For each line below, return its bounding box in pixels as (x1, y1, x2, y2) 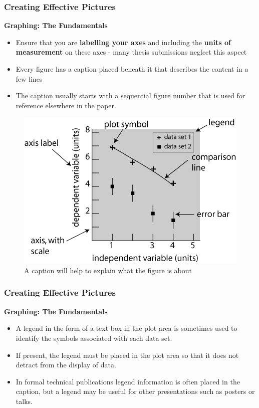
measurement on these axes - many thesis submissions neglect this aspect (16, 47, 247, 57)
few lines (16, 73, 43, 84)
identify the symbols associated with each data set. (16, 332, 172, 343)
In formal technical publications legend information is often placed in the (16, 376, 240, 386)
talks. (16, 395, 33, 406)
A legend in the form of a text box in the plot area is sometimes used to (16, 323, 237, 333)
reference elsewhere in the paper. (16, 100, 116, 110)
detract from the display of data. (16, 359, 116, 370)
